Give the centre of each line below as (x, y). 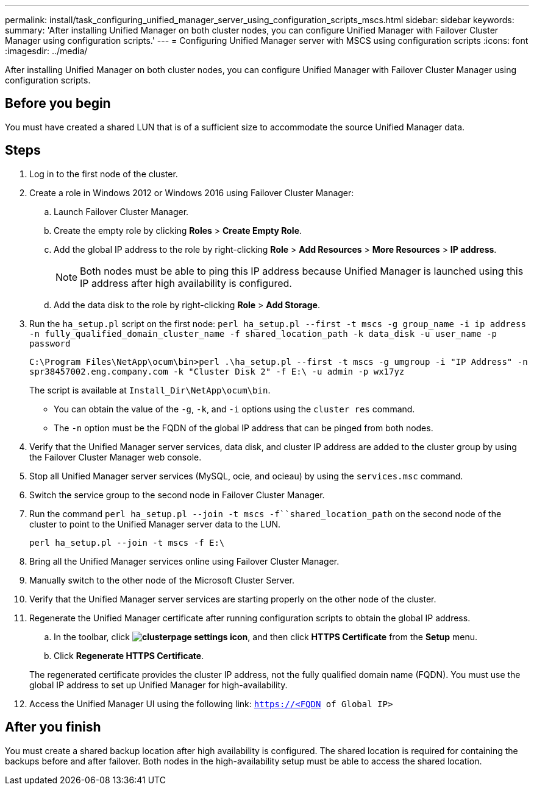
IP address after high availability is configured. (186, 283)
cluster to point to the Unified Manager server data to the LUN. (155, 524)
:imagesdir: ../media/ (46, 51)
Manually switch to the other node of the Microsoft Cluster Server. (162, 580)
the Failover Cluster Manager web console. (116, 457)
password (50, 343)
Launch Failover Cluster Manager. (121, 211)
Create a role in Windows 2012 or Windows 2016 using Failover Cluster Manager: (192, 192)
